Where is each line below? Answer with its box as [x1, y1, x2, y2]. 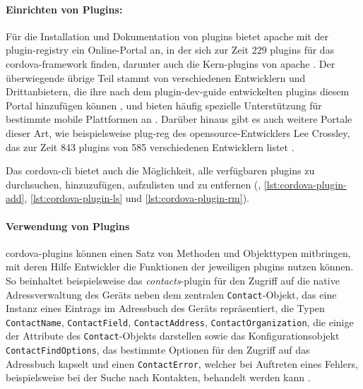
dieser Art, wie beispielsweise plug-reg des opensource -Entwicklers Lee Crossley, [6, 125, 350, 140]
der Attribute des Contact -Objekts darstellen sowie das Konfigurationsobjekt [6, 328, 340, 343]
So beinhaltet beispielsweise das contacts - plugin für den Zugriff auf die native [6, 273, 340, 287]
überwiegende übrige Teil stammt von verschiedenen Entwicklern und [6, 70, 306, 85]
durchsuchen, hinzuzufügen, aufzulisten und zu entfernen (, [6, 176, 261, 191]
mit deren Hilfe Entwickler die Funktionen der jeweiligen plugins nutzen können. [6, 259, 354, 274]
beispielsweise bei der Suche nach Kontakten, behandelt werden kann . [6, 370, 311, 385]
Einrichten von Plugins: [6, 1, 123, 16]
